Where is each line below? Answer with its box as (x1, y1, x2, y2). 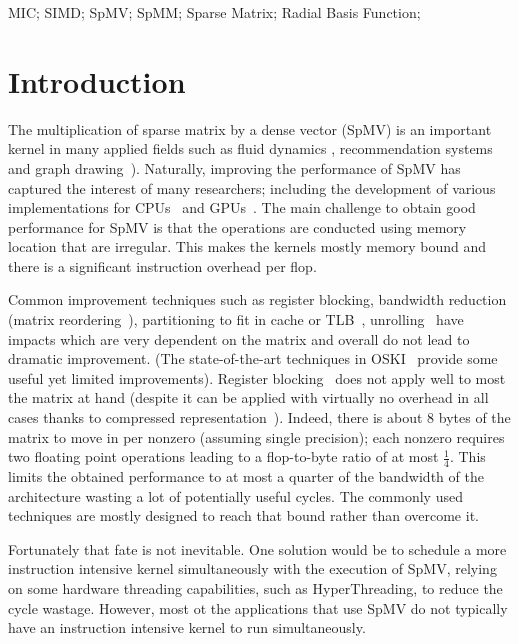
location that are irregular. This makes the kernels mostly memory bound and (8, 236, 487, 257)
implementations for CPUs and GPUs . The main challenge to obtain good (8, 197, 476, 218)
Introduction (8, 60, 186, 101)
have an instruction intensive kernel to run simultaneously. (8, 617, 366, 638)
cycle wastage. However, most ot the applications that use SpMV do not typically (8, 597, 508, 618)
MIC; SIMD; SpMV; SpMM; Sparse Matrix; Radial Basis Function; (8, 2, 421, 22)
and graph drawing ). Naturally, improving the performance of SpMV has (8, 157, 461, 178)
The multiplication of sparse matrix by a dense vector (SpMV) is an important (8, 118, 492, 139)
